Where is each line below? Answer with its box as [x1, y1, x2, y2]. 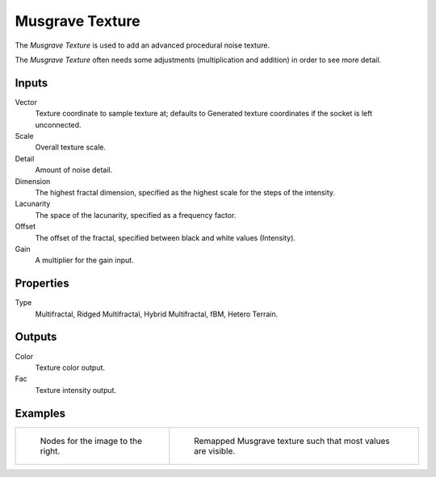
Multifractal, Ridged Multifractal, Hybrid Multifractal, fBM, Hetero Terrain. [35, 309, 279, 319]
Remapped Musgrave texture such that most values [194, 435, 391, 446]
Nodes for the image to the [40, 435, 143, 446]
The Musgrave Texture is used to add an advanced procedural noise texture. [15, 40, 270, 50]
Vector [15, 97, 38, 107]
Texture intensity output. [35, 385, 117, 395]
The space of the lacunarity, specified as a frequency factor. [35, 210, 237, 220]
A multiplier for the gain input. [35, 255, 134, 266]
